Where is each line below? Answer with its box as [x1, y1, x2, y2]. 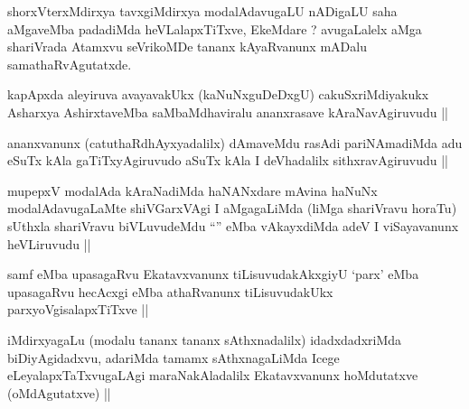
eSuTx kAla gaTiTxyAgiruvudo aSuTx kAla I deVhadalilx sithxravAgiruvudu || [7, 151, 448, 170]
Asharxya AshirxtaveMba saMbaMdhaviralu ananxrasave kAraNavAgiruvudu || [7, 102, 448, 121]
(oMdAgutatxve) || [7, 383, 111, 402]
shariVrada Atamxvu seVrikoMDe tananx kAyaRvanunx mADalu [7, 37, 367, 56]
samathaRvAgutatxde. [7, 54, 132, 73]
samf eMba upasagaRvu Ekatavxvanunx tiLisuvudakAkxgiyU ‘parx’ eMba [7, 265, 419, 284]
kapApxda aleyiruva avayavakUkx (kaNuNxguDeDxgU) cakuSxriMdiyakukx [7, 85, 429, 104]
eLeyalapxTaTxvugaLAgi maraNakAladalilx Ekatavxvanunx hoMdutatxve [7, 366, 418, 385]
